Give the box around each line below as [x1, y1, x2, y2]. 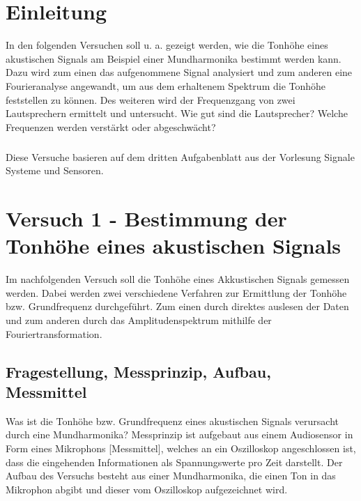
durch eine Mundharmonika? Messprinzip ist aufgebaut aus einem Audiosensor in [6, 427, 353, 442]
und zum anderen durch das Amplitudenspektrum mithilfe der [6, 312, 272, 327]
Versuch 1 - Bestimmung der [6, 204, 287, 233]
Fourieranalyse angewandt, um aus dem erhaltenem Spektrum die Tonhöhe [6, 78, 326, 93]
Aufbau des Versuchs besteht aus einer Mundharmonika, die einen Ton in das [6, 468, 336, 483]
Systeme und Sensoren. [6, 163, 104, 178]
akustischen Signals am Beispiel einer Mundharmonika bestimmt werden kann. [6, 51, 341, 65]
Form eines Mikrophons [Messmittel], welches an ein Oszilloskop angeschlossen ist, [6, 440, 356, 455]
